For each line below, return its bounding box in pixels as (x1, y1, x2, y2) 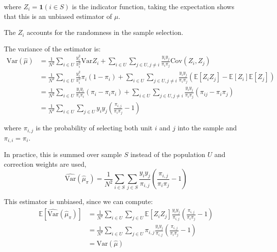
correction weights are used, (4, 158, 86, 169)
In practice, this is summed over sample (4, 149, 122, 159)
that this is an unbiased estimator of (4, 11, 112, 21)
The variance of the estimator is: (4, 43, 101, 53)
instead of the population (130, 149, 206, 159)
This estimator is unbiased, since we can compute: (4, 196, 153, 206)
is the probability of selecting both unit (35, 123, 153, 133)
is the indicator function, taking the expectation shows (72, 1, 234, 11)
